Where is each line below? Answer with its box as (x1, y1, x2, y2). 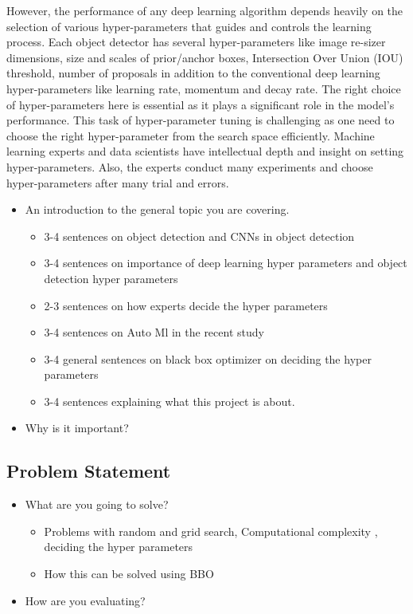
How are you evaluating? (25, 592, 146, 608)
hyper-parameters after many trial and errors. (6, 174, 229, 191)
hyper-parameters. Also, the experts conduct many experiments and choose (6, 158, 373, 175)
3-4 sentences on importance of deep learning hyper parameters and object (44, 254, 407, 271)
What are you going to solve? (25, 496, 169, 513)
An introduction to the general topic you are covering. (25, 201, 290, 218)
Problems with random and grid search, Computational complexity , (44, 522, 378, 539)
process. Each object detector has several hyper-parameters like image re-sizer (6, 33, 386, 50)
